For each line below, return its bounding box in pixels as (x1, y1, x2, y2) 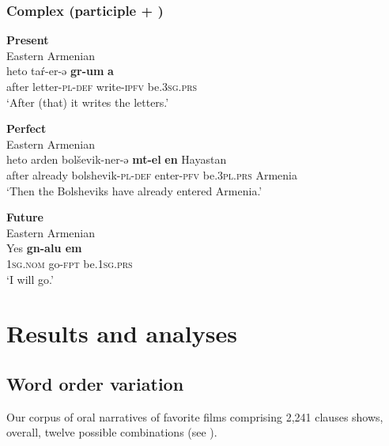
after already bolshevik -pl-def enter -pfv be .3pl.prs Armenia (6, 166, 297, 183)
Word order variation (6, 371, 184, 395)
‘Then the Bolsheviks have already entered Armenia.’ (6, 182, 262, 198)
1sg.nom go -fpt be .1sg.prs (6, 255, 133, 271)
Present (6, 32, 49, 48)
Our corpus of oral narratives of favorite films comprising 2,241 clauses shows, (6, 408, 383, 425)
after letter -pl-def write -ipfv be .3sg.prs (6, 78, 198, 94)
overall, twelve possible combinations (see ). (6, 424, 217, 440)
